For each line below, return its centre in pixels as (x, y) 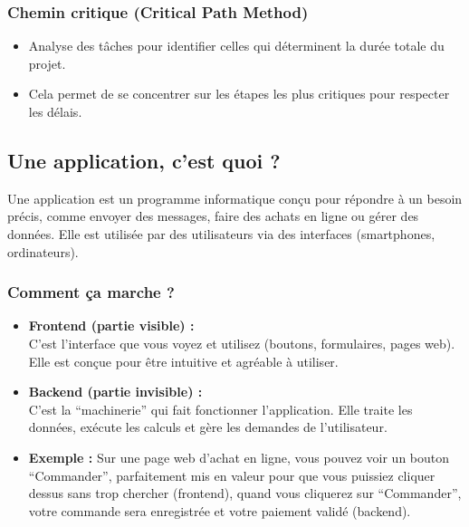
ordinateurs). (43, 251)
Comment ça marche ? (91, 292)
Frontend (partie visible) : (111, 326)
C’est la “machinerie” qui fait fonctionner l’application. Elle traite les (220, 409)
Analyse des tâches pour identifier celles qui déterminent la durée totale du (236, 46)
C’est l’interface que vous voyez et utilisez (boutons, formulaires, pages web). (242, 343)
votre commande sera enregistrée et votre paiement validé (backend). (220, 510)
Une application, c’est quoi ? (144, 160)
